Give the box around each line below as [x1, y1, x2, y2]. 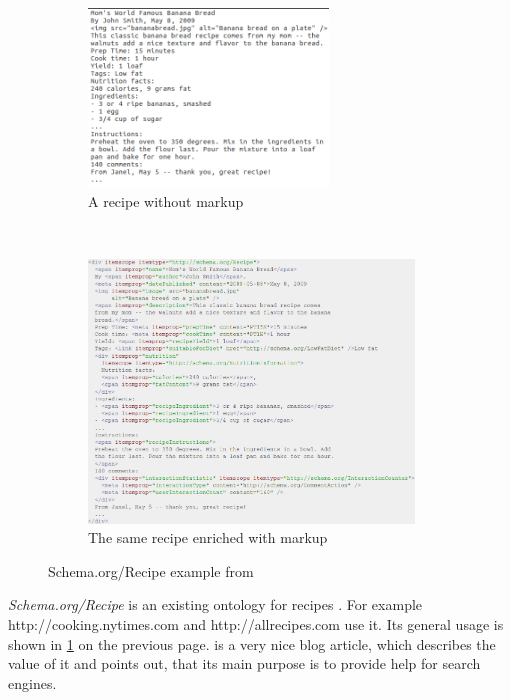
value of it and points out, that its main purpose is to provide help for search [8, 653, 481, 674]
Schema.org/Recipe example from [48, 560, 254, 581]
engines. [8, 672, 57, 693]
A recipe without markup [88, 190, 244, 211]
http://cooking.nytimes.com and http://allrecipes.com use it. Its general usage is [8, 614, 504, 635]
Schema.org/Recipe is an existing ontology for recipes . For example [8, 594, 423, 615]
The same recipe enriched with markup [88, 527, 328, 548]
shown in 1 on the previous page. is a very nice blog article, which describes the [8, 633, 496, 654]
